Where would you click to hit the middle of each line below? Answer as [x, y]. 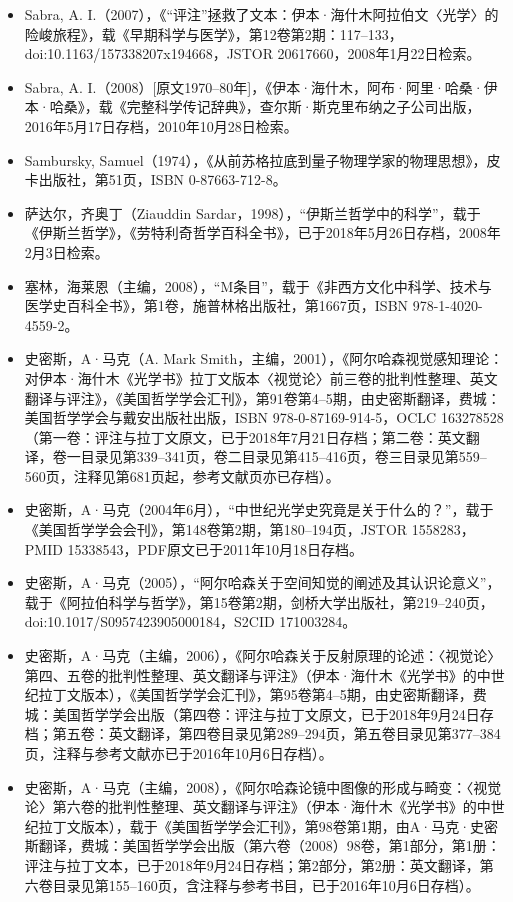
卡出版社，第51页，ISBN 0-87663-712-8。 [155, 179]
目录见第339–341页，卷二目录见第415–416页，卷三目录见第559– [283, 456]
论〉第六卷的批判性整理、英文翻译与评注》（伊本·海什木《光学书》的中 [257, 806]
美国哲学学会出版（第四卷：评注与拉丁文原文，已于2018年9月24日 [266, 713]
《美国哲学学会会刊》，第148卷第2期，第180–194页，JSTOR [216, 529]
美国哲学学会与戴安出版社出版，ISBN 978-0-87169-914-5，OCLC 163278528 [264, 417]
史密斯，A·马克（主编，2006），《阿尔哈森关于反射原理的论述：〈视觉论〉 [263, 655]
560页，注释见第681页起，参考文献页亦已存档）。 [182, 475]
